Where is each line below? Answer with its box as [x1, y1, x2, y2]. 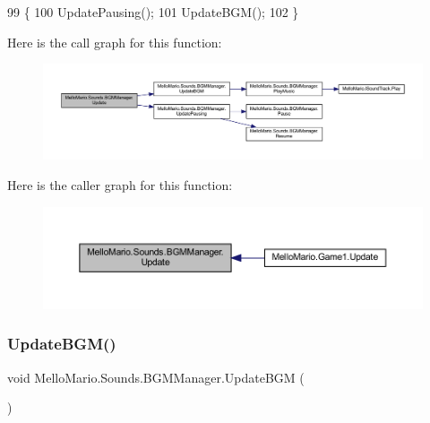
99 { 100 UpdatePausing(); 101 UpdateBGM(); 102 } [7, 3, 299, 21]
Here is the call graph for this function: [7, 32, 222, 51]
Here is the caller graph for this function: [7, 176, 233, 194]
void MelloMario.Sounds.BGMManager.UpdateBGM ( [7, 367, 305, 386]
